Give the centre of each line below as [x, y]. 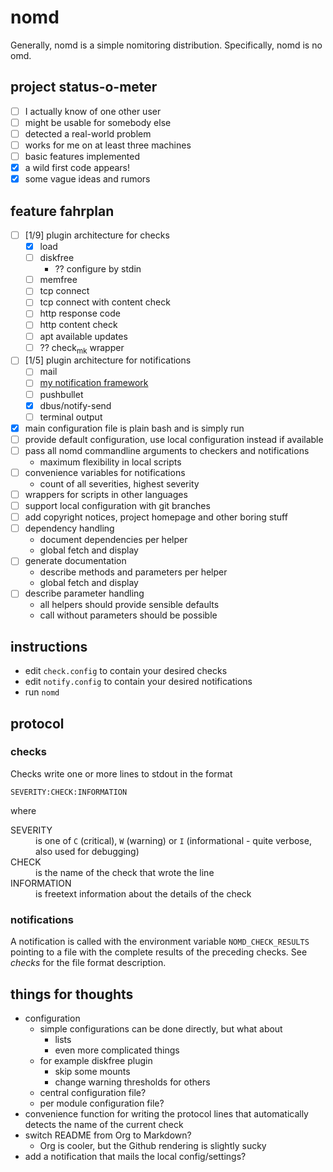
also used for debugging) [87, 851]
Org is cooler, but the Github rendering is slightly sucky [153, 1145]
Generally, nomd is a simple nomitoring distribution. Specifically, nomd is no [166, 45]
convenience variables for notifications [105, 472]
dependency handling [69, 528]
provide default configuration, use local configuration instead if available [174, 439]
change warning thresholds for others [132, 1082]
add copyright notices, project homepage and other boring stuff [156, 517]
